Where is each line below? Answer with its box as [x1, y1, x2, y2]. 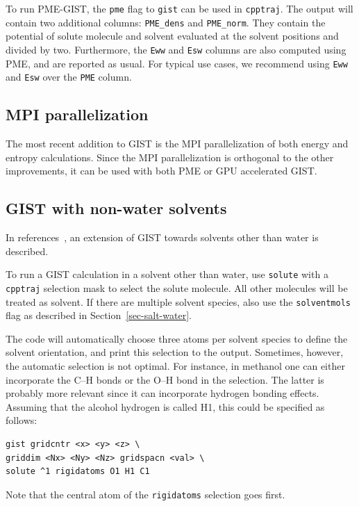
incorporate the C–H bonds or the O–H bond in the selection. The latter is [6, 372, 324, 386]
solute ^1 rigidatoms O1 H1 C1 [6, 466, 150, 477]
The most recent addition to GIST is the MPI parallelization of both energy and [6, 136, 349, 151]
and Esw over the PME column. [6, 70, 132, 84]
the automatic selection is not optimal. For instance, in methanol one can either [6, 359, 345, 373]
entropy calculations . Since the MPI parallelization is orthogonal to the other [6, 149, 334, 164]
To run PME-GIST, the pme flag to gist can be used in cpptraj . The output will [6, 1, 353, 15]
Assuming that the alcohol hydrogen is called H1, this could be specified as [6, 399, 325, 414]
